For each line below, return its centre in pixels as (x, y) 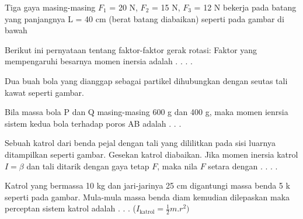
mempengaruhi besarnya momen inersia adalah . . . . (99, 61)
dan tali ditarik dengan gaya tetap (88, 166)
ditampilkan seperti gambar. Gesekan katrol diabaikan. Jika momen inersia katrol (151, 154)
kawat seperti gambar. (44, 92)
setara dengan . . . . (243, 166)
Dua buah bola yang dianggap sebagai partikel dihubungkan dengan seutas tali (146, 80)
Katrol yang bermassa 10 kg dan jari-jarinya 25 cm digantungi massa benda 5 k (147, 185)
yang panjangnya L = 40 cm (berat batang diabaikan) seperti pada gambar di (144, 18)
